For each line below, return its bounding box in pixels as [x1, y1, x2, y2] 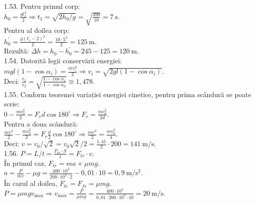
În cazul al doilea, [4, 178, 57, 188]
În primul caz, [4, 157, 46, 168]
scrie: [4, 99, 20, 109]
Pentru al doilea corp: [4, 25, 69, 35]
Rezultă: [4, 46, 29, 56]
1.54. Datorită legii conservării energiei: [4, 55, 122, 66]
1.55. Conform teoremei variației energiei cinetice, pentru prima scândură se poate [4, 89, 252, 99]
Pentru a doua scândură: [4, 118, 78, 128]
